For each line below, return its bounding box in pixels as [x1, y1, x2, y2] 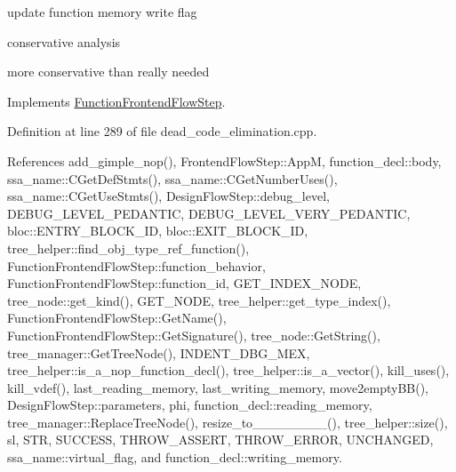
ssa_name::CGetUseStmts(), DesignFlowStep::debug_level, [7, 187, 330, 205]
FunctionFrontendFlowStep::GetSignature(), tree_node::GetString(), [7, 325, 380, 344]
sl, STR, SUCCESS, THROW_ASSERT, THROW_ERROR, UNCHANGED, [7, 430, 434, 449]
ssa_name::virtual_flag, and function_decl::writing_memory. [7, 448, 342, 467]
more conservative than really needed [7, 62, 210, 81]
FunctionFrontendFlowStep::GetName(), [7, 308, 227, 327]
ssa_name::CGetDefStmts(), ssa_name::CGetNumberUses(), [7, 169, 338, 188]
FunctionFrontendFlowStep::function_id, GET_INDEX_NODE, [7, 274, 362, 292]
